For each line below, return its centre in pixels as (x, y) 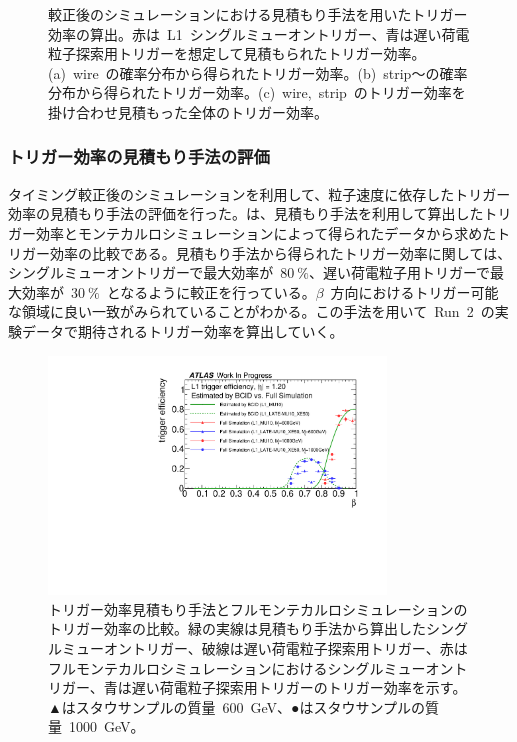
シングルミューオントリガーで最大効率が (141, 272)
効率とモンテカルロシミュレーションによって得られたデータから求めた (266, 232)
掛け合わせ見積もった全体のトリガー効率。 (188, 111)
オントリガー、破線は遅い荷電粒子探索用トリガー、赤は (285, 648)
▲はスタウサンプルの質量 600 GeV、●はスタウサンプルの (237, 706)
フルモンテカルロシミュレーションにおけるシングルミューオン (251, 667)
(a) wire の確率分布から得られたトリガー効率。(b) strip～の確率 (258, 72)
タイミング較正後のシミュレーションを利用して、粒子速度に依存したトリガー (259, 193)
